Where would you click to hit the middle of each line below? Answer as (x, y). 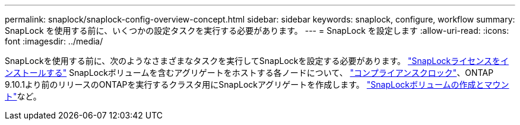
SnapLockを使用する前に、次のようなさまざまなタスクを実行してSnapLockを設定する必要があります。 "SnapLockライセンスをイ (257, 61)
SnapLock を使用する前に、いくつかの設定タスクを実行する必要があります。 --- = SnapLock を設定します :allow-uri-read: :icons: (257, 31)
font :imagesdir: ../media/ (54, 41)
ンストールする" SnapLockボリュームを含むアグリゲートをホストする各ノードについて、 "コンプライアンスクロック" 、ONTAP (249, 73)
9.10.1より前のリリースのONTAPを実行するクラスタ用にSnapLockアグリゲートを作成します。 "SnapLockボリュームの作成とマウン (257, 84)
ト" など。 (23, 96)
